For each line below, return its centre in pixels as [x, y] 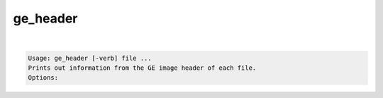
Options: [43, 78]
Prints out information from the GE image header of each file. [142, 68]
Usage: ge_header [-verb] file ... [90, 58]
